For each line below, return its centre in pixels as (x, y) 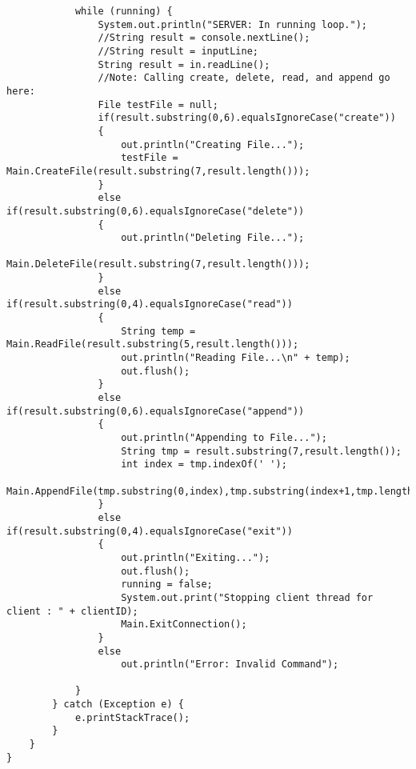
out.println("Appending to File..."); (224, 438)
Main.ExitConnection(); (184, 625)
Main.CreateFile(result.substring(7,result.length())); (158, 171)
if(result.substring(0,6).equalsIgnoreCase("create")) (247, 118)
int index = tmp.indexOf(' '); (204, 465)
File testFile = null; (158, 104)
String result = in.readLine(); (184, 64)
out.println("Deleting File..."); (213, 238)
